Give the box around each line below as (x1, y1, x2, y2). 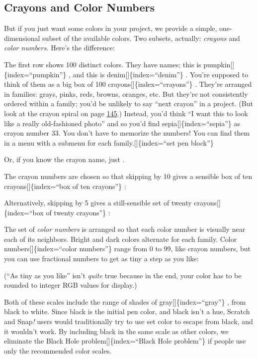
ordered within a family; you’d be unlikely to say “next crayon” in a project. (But (4, 98, 253, 109)
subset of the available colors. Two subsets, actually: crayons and (42, 32, 240, 43)
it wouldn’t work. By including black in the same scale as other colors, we (4, 326, 229, 336)
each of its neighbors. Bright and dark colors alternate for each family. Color (4, 233, 237, 244)
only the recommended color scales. (4, 345, 112, 356)
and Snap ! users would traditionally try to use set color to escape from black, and (4, 316, 253, 327)
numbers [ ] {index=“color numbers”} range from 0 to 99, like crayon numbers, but (4, 243, 251, 254)
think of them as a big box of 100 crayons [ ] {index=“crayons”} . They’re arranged (4, 79, 252, 89)
